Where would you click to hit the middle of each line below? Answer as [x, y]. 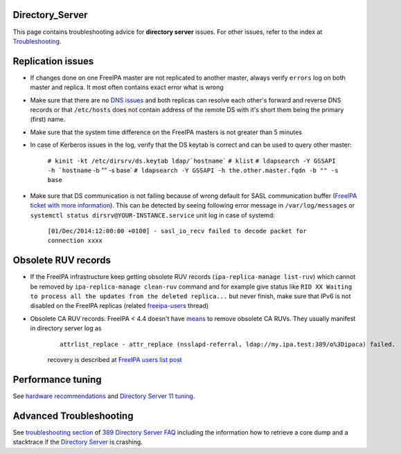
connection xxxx [75, 241]
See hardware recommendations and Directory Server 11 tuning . [104, 396]
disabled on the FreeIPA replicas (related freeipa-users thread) [119, 306]
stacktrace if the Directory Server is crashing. [78, 442]
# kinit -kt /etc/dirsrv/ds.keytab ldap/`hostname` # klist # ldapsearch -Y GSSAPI [191, 161]
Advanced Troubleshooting [73, 416]
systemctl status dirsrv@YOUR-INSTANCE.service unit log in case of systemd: [152, 215]
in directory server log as [66, 328]
